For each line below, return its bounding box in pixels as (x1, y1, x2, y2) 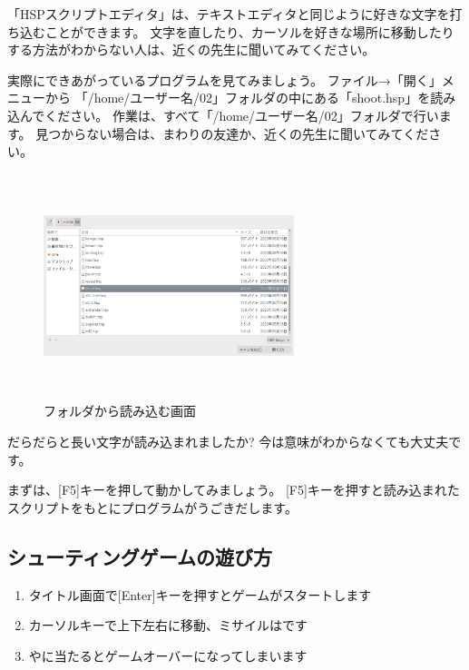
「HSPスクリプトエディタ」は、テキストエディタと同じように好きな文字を (7, 5, 450, 23)
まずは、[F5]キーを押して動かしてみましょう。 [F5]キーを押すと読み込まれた (7, 480, 460, 499)
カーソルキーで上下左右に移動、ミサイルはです (28, 616, 308, 635)
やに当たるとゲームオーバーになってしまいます (28, 645, 308, 665)
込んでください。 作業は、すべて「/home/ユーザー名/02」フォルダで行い (7, 105, 439, 124)
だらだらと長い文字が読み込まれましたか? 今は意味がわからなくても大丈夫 (7, 431, 449, 450)
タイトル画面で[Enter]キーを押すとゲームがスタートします (28, 585, 372, 604)
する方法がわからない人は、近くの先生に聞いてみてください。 (7, 40, 376, 59)
